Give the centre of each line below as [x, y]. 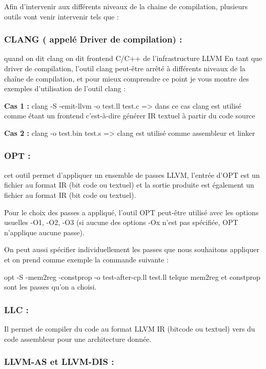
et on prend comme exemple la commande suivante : [86, 259]
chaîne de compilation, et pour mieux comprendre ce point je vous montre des [127, 78]
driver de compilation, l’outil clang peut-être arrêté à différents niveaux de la [125, 68]
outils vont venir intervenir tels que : [62, 16]
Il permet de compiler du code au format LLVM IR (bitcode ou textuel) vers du [130, 328]
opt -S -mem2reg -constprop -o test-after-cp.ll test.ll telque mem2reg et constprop [132, 276]
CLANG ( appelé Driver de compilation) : [93, 39]
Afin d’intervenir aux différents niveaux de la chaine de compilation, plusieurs [126, 6]
